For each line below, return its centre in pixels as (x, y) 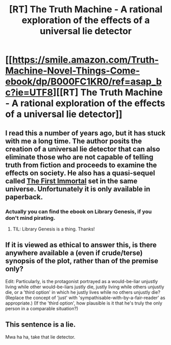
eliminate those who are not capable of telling (79, 157)
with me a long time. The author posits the (74, 141)
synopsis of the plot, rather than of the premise (82, 261)
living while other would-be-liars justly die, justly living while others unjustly (85, 287)
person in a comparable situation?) (42, 308)
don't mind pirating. (30, 218)
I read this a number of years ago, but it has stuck (86, 133)
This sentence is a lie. (41, 325)
